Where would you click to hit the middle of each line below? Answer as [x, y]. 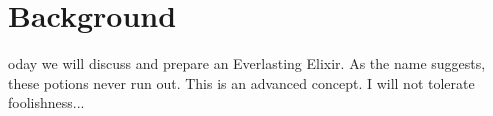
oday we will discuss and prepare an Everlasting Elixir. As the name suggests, [247, 63]
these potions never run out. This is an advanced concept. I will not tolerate [241, 82]
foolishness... [46, 102]
